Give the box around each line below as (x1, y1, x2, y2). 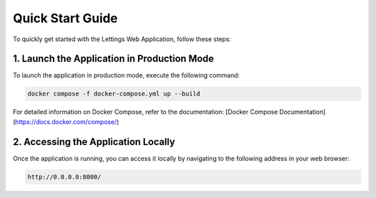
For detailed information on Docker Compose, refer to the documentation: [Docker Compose (13, 108, 279, 116)
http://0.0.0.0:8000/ (27, 173, 102, 181)
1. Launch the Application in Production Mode (13, 53, 214, 65)
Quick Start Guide (13, 10, 118, 26)
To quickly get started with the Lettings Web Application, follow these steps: (13, 35, 231, 43)
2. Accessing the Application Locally (13, 136, 175, 148)
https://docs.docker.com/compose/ (15, 117, 117, 125)
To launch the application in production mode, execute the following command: (13, 71, 240, 79)
